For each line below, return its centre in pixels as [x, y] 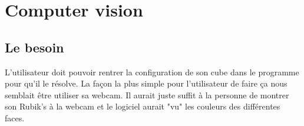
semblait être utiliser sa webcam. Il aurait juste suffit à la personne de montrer [147, 94]
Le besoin [34, 47]
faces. [15, 117]
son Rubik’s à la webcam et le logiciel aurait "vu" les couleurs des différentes [143, 106]
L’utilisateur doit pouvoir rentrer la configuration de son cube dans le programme [152, 72]
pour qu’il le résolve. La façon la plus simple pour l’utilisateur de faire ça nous [146, 83]
